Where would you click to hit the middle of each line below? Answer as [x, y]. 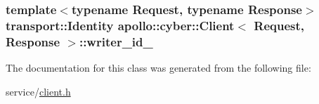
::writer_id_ [116, 41]
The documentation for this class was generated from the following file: [158, 68]
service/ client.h [38, 91]
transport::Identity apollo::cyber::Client [120, 25]
